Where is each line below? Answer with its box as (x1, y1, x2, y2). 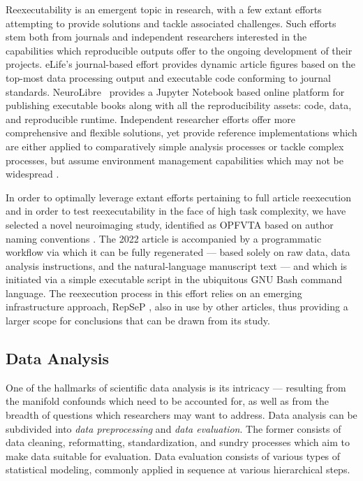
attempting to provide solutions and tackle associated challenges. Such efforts (6, 15, 336, 30)
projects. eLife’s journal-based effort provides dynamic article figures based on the (6, 57, 356, 71)
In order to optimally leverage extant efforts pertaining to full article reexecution (6, 189, 352, 204)
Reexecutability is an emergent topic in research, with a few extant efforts (6, 2, 322, 16)
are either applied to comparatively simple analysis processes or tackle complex (6, 138, 344, 153)
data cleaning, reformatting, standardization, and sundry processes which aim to (6, 435, 350, 450)
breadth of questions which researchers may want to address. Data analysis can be (6, 408, 357, 422)
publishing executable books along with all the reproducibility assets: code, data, (6, 98, 352, 113)
